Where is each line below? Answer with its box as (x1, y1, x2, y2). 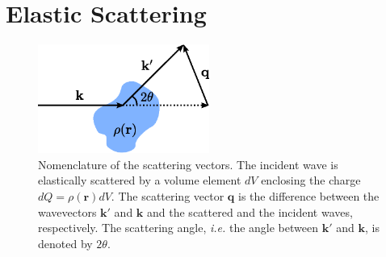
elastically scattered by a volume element (38, 172, 241, 189)
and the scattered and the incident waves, (147, 203, 353, 220)
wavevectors (38, 203, 97, 220)
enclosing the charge (261, 172, 361, 189)
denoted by (38, 234, 93, 251)
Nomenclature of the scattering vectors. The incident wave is (38, 155, 338, 172)
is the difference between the (238, 187, 380, 204)
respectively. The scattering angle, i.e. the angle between (38, 219, 318, 236)
